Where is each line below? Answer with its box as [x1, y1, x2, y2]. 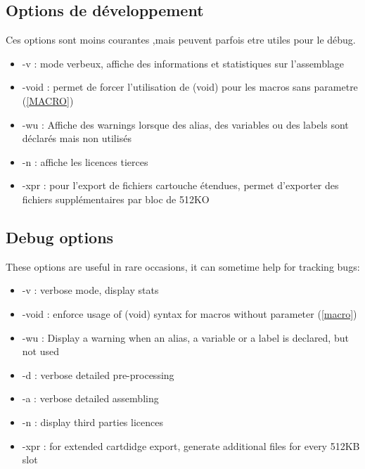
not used [22, 344, 59, 359]
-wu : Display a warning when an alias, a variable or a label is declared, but [22, 330, 349, 345]
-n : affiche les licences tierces [22, 154, 148, 169]
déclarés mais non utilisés [22, 131, 132, 146]
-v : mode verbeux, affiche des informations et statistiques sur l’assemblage [22, 56, 345, 70]
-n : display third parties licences [22, 414, 163, 429]
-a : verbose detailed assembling [22, 391, 159, 406]
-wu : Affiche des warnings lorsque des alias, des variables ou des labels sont [22, 117, 349, 131]
